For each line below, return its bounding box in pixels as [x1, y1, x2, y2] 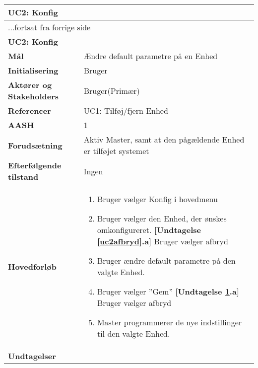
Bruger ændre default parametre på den [97, 255, 236, 266]
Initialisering [8, 65, 59, 76]
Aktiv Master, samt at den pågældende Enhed [83, 134, 245, 145]
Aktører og [8, 79, 52, 90]
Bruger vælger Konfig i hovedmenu [97, 193, 218, 205]
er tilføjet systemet [83, 145, 149, 156]
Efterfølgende [8, 159, 62, 171]
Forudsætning [8, 139, 63, 151]
